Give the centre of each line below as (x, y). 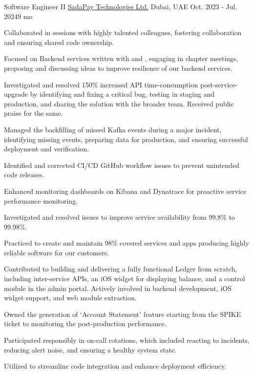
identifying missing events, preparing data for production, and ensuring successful (126, 139)
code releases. (24, 175)
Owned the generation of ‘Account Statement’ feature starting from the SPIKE (123, 314)
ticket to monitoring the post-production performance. (85, 323)
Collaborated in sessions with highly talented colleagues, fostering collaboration (123, 32)
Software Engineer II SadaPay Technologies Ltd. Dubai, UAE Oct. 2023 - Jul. (121, 6)
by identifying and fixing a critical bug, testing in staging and (122, 94)
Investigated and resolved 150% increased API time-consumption (101, 84)
